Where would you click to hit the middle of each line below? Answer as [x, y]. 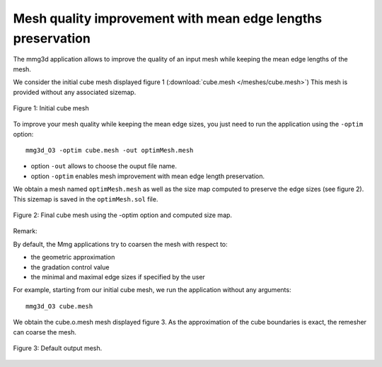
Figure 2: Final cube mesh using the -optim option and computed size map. [123, 215]
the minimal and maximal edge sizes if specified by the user [118, 276]
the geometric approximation [73, 257]
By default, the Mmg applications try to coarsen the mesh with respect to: [120, 244]
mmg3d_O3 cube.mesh [59, 306]
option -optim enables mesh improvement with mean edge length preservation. [148, 176]
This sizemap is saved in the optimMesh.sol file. [86, 199]
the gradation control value [70, 267]
